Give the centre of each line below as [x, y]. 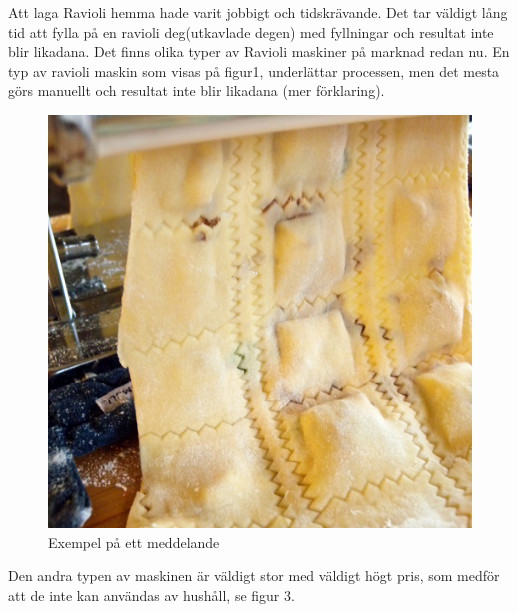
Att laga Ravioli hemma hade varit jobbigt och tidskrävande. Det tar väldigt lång [258, 12]
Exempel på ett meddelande [134, 541]
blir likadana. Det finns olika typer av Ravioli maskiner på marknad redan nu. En [259, 51]
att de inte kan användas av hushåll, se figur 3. [151, 594]
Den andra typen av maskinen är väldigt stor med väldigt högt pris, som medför [254, 575]
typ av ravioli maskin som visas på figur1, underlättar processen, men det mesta [254, 70]
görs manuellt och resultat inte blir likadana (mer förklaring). [196, 90]
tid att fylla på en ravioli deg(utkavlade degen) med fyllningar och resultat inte [251, 31]
